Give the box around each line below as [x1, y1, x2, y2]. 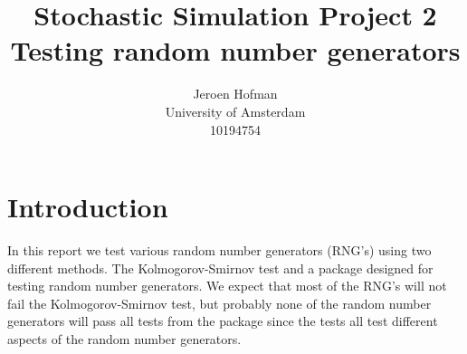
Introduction [7, 188, 168, 225]
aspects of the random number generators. [7, 330, 242, 348]
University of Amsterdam [165, 101, 306, 120]
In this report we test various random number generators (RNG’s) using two [7, 241, 432, 260]
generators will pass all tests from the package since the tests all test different [7, 311, 438, 330]
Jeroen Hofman [193, 84, 278, 103]
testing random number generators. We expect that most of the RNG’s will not [7, 276, 447, 295]
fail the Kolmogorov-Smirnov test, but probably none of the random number [7, 293, 432, 312]
